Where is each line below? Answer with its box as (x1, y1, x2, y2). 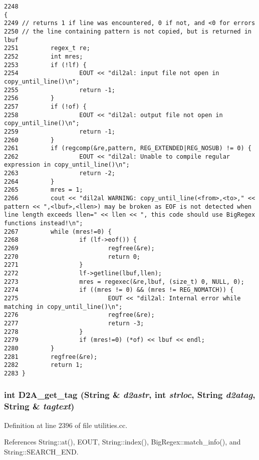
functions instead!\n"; (4, 220, 83, 227)
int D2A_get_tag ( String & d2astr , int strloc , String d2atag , (4, 388, 255, 401)
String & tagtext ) (4, 400, 75, 412)
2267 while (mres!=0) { (4, 228, 112, 235)
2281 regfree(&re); (4, 353, 98, 360)
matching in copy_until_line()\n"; (4, 303, 123, 310)
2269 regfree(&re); (4, 245, 155, 252)
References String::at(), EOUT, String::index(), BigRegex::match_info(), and (4, 436, 241, 447)
